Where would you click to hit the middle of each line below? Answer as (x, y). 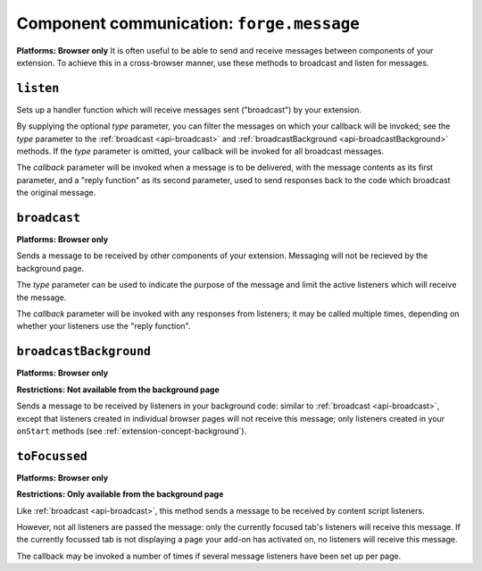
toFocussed (52, 456)
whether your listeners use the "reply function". (104, 326)
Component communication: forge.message (188, 23)
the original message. (56, 193)
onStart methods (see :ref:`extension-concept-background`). (132, 431)
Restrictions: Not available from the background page (118, 390)
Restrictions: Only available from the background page (120, 494)
